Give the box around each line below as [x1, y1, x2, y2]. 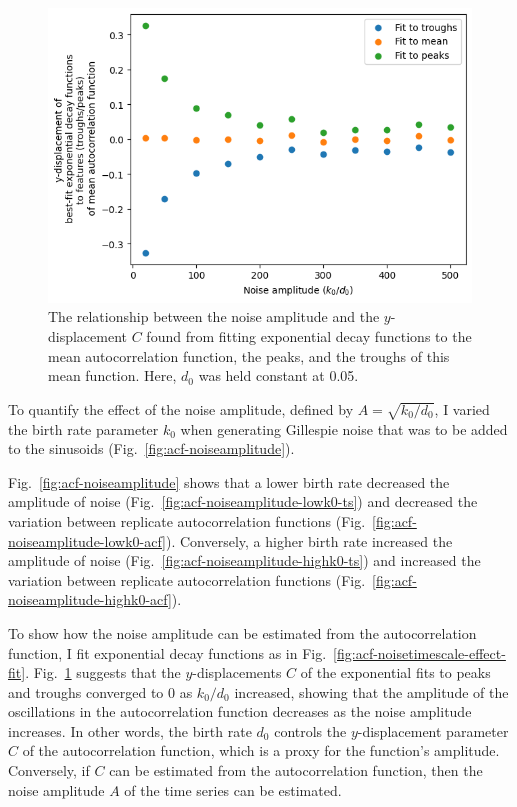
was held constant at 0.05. [198, 365, 359, 386]
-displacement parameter [357, 720, 509, 741]
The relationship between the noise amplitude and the [48, 306, 380, 327]
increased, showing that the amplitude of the [234, 681, 509, 702]
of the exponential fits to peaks [300, 662, 491, 683]
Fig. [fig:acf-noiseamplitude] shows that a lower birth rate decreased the [8, 471, 450, 492]
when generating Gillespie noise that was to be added [180, 418, 508, 439]
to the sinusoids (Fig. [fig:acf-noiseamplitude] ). [8, 438, 295, 459]
